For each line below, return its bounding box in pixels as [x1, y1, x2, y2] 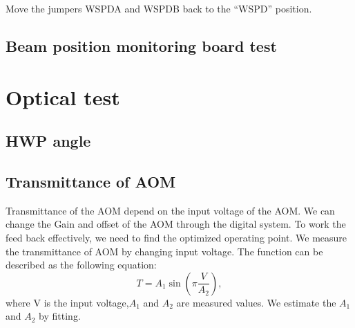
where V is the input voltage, [6, 295, 129, 309]
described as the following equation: [6, 257, 157, 272]
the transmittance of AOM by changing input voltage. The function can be [6, 244, 323, 258]
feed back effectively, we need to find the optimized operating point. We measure [6, 230, 347, 244]
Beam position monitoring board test [6, 35, 277, 56]
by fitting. [39, 309, 81, 323]
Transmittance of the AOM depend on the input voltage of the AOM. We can [6, 203, 335, 217]
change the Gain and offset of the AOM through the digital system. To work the [6, 217, 346, 231]
